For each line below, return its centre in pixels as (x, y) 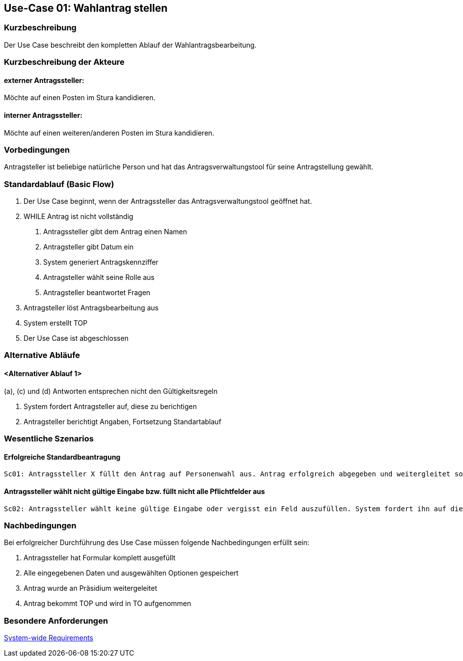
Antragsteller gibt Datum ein (89, 247)
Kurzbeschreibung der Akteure (64, 62)
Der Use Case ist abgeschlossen (76, 338)
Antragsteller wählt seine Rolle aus (99, 277)
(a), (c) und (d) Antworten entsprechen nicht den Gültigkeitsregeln (111, 391)
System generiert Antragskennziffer (101, 262)
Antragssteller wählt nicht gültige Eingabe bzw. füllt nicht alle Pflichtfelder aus (135, 491)
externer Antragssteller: (44, 80)
